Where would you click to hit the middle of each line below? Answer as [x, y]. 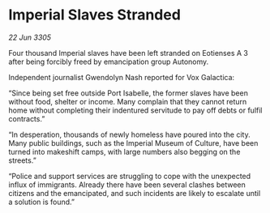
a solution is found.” [42, 202]
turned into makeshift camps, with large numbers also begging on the [124, 151]
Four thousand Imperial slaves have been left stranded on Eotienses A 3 [129, 53]
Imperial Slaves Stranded [94, 15]
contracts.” [27, 118]
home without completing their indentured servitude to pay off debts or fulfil [135, 110]
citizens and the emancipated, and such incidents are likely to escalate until [135, 193]
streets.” [22, 160]
